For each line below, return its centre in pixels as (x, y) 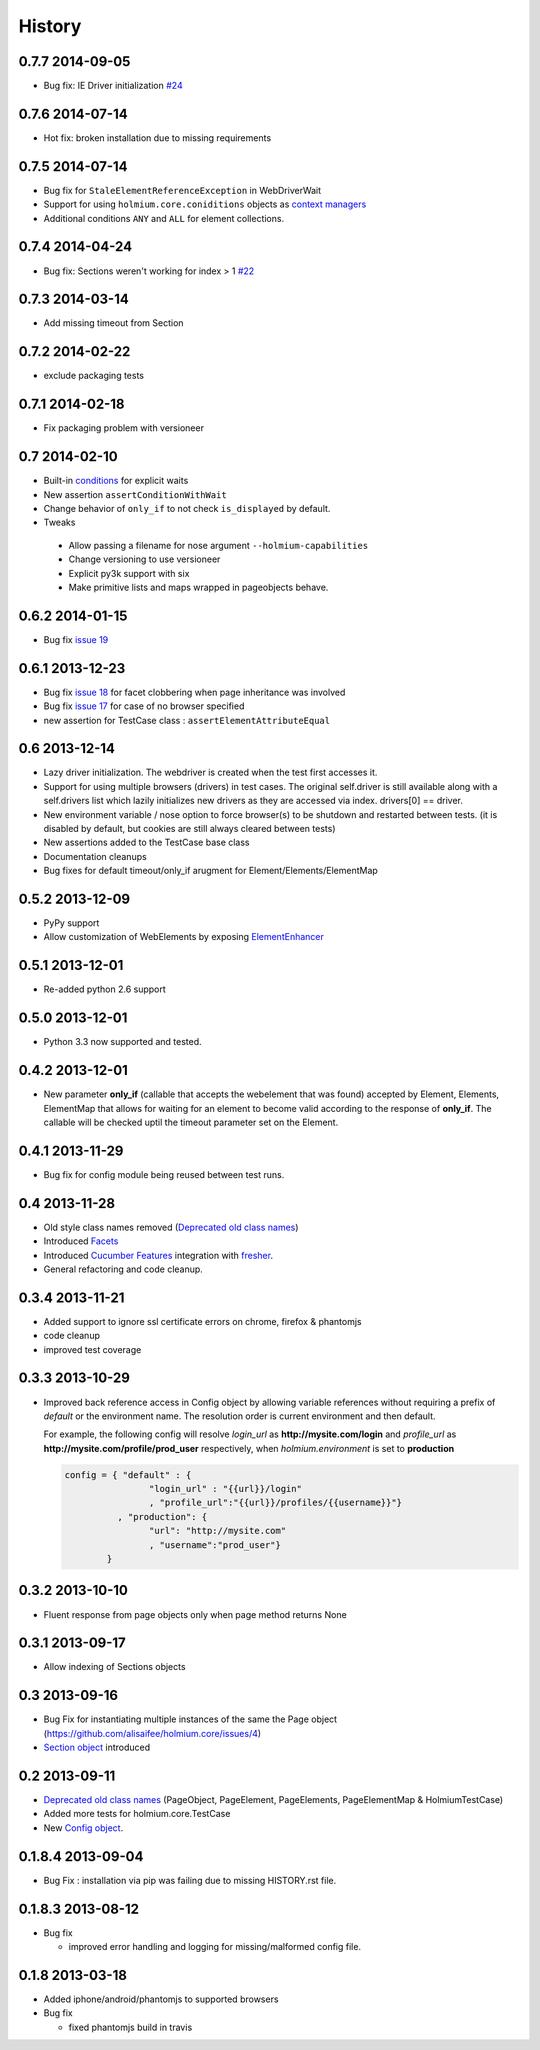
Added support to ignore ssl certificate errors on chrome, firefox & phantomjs (202, 1321)
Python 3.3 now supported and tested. (122, 1042)
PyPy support (71, 923)
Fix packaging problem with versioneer (124, 428)
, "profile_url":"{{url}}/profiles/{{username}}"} (275, 1503)
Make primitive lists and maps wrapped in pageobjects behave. (198, 587)
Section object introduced (97, 1747)
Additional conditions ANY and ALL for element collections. (164, 218)
